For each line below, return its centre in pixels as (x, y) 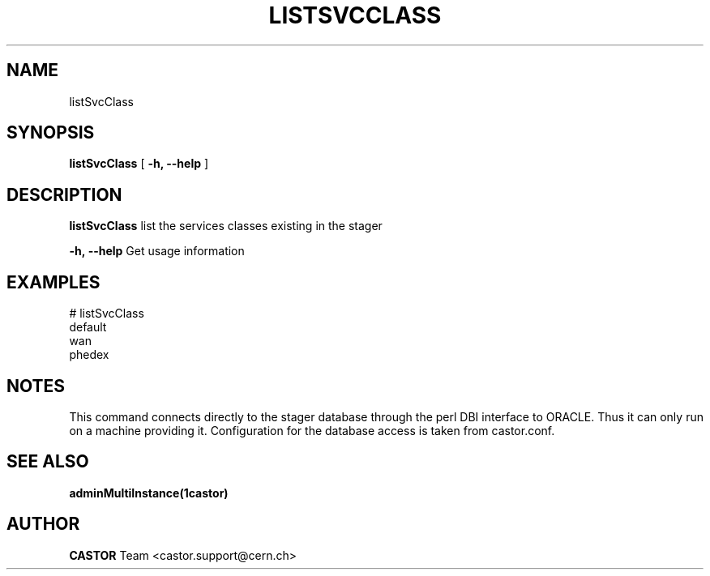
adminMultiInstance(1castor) (149, 493)
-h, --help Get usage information (157, 251)
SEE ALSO (48, 462)
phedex (89, 355)
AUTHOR (43, 524)
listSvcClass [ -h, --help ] (139, 164)
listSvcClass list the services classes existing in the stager (226, 226)
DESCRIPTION (64, 194)
